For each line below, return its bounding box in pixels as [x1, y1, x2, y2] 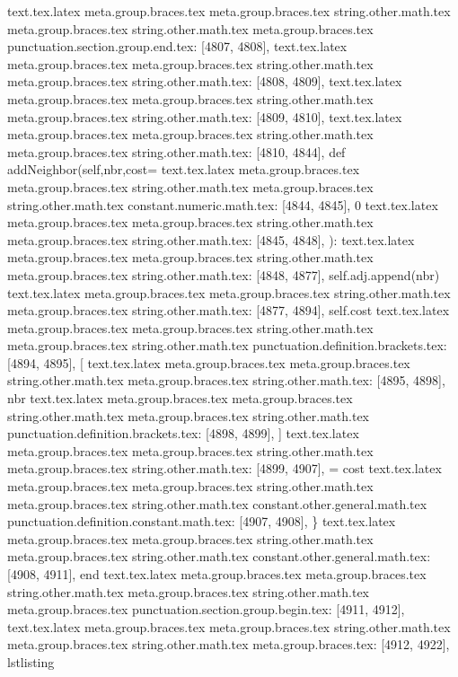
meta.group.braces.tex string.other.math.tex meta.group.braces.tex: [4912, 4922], [7, 635, 450, 654]
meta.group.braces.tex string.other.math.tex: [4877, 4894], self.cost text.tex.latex [7, 301, 450, 320]
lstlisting [7, 652, 55, 671]
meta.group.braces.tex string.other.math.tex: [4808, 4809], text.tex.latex [7, 72, 402, 91]
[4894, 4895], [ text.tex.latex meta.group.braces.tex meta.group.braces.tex [7, 353, 410, 372]
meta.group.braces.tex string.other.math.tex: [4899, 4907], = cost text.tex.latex [7, 459, 442, 478]
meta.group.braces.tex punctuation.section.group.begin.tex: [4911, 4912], [7, 600, 405, 619]
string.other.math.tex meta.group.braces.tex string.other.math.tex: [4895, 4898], [7, 371, 445, 390]
